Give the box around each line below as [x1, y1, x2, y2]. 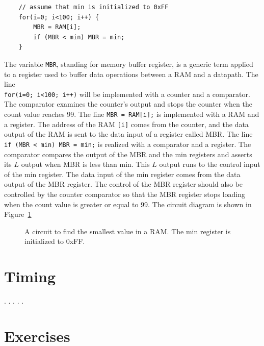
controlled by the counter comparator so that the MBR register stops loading [4, 189, 246, 199]
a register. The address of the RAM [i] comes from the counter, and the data [4, 118, 249, 129]
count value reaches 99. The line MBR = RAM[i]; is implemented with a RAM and [4, 109, 259, 119]
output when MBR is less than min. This [21, 159, 150, 169]
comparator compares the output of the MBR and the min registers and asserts [4, 149, 252, 159]
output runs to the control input [159, 159, 260, 169]
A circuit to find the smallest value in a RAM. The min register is [24, 226, 231, 236]
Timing [4, 266, 56, 287]
